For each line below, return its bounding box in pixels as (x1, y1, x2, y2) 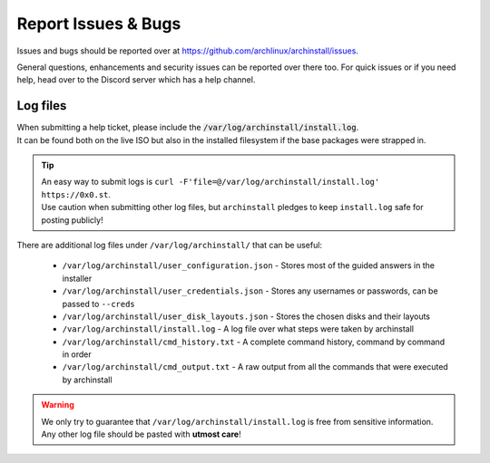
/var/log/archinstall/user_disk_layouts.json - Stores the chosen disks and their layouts (62, 311, 431, 322)
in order (62, 349, 93, 360)
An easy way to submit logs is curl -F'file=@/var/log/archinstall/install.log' (41, 177, 380, 188)
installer (62, 273, 93, 284)
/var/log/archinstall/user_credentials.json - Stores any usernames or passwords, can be (62, 285, 439, 296)
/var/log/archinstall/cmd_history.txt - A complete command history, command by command (62, 336, 446, 347)
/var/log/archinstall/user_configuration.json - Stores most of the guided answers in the (62, 260, 436, 271)
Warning (41, 400, 74, 410)
